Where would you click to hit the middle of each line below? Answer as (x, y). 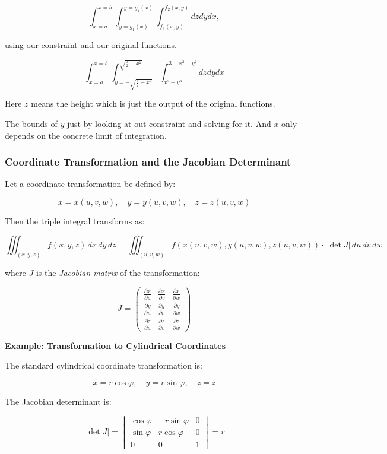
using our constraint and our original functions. (91, 45)
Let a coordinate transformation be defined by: (90, 184)
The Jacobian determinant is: (58, 401)
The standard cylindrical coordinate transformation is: (104, 365)
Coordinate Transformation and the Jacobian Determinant (148, 162)
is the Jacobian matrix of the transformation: (118, 272)
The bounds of (31, 124)
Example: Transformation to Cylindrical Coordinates (115, 345)
